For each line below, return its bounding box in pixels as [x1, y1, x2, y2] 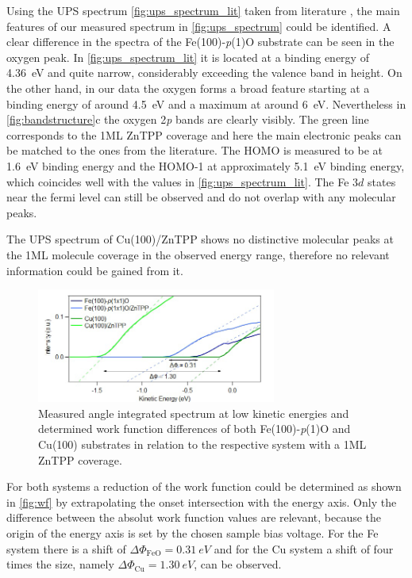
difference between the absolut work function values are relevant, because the [6, 509, 382, 526]
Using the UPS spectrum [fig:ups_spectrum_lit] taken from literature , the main [6, 2, 400, 18]
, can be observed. [194, 556, 282, 572]
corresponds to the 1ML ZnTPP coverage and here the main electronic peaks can [6, 126, 402, 143]
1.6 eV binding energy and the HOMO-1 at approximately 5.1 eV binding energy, [6, 157, 405, 174]
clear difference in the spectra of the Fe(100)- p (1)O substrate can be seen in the [6, 33, 395, 50]
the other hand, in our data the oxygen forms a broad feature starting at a [6, 79, 370, 96]
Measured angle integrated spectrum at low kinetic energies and [38, 404, 349, 421]
